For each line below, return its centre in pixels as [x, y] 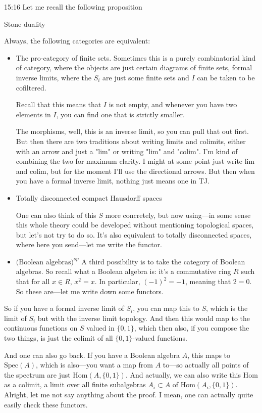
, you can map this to [166, 308]
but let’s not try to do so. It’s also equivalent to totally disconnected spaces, [134, 234]
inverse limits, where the [54, 77]
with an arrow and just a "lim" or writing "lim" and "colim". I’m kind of [127, 151]
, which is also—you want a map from [94, 365]
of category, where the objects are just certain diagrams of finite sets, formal [134, 67]
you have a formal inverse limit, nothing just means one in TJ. [113, 181]
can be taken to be [226, 77]
